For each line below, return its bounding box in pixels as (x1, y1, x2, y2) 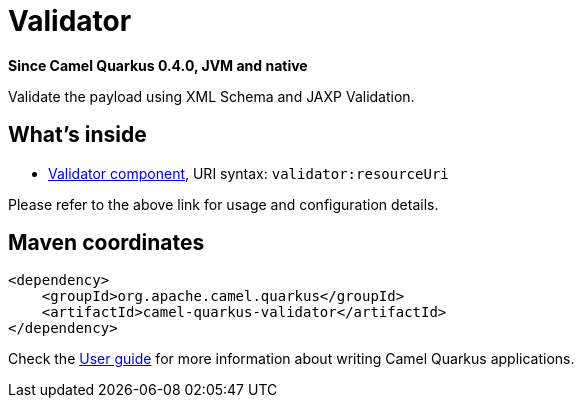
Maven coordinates (8, 230, 205, 256)
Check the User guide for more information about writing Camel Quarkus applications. (8, 350, 575, 368)
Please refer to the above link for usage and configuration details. (8, 195, 439, 213)
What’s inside (8, 122, 147, 148)
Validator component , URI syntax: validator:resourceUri (48, 164, 449, 182)
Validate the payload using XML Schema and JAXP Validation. (8, 87, 415, 105)
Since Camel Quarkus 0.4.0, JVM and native (8, 56, 308, 74)
